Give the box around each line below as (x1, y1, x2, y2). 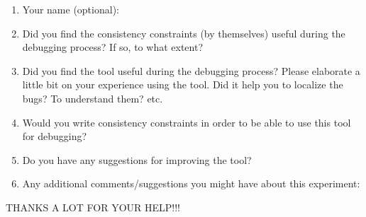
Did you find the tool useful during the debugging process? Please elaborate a (22, 63, 360, 78)
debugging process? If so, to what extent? (22, 40, 203, 54)
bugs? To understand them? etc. (22, 90, 163, 105)
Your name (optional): (22, 2, 119, 16)
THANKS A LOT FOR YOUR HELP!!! (6, 199, 180, 214)
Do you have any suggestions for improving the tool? (22, 152, 252, 167)
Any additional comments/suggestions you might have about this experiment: (22, 176, 360, 191)
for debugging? (22, 129, 87, 143)
